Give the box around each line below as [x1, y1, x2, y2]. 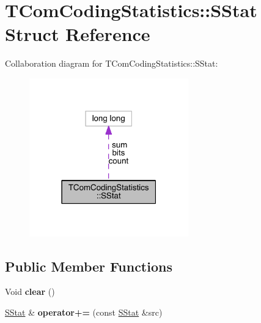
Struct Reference [5, 21, 150, 46]
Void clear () [5, 285, 55, 298]
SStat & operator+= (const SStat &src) [5, 306, 163, 318]
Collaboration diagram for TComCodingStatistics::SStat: [5, 57, 218, 70]
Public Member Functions [5, 256, 172, 275]
